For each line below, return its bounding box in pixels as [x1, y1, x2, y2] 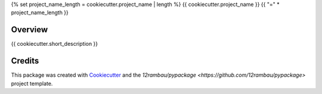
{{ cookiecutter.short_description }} [11, 40, 98, 48]
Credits [11, 56, 39, 66]
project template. [11, 80, 53, 87]
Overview [11, 24, 48, 35]
